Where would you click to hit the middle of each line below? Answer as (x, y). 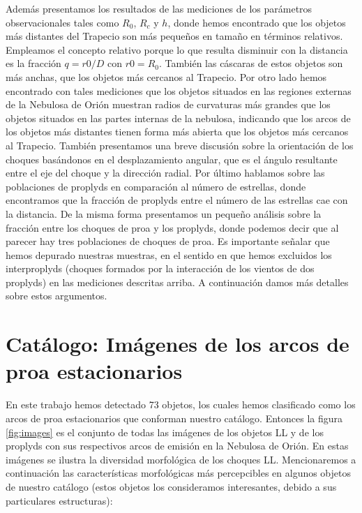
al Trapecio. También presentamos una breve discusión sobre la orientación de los (180, 145)
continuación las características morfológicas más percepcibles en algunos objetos (179, 473)
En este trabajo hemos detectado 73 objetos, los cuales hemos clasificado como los (181, 404)
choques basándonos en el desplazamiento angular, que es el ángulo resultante (172, 159)
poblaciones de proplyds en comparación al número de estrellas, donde (156, 186)
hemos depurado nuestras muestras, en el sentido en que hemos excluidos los (169, 254)
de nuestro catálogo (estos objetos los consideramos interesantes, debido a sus (171, 486)
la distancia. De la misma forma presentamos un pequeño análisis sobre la (164, 213)
